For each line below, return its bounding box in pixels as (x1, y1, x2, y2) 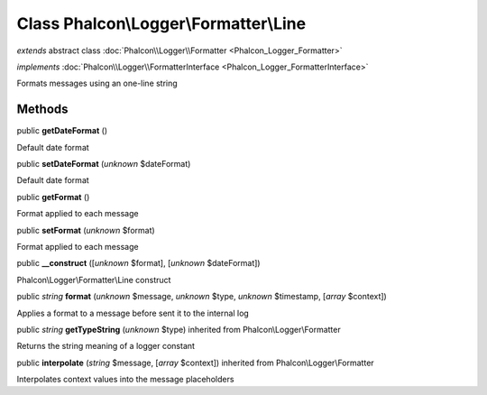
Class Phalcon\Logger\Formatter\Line (16, 14, 307, 33)
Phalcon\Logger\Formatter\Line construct (16, 274, 171, 285)
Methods (16, 102, 69, 117)
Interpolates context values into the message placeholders (16, 374, 234, 385)
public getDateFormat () (16, 125, 108, 136)
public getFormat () (16, 191, 90, 202)
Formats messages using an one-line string (16, 78, 178, 89)
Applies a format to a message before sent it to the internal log (16, 308, 250, 318)
